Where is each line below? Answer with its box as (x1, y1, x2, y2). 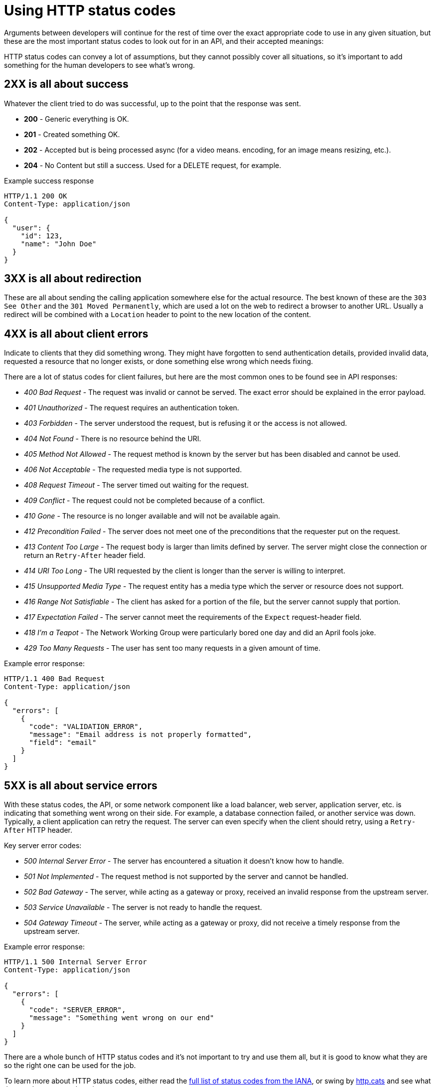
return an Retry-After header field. (24, 551, 145, 560)
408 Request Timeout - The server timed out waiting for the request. (24, 481, 249, 490)
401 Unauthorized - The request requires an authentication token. (24, 403, 239, 412)
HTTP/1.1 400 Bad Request (4, 675, 105, 683)
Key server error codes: (4, 841, 82, 850)
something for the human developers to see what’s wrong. (4, 60, 195, 69)
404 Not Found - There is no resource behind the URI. (24, 434, 201, 443)
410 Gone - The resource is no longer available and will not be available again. (24, 512, 281, 521)
